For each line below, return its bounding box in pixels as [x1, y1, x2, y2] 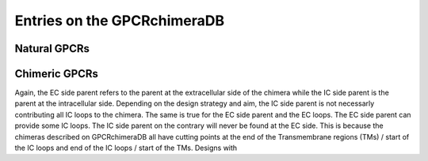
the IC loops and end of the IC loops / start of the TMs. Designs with [14, 143, 238, 153]
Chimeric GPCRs [14, 67, 99, 80]
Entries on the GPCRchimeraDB [14, 12, 225, 29]
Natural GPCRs [14, 42, 90, 55]
